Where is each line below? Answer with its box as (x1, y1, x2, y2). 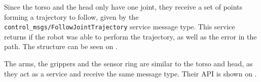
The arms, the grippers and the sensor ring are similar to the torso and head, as (4, 58, 253, 69)
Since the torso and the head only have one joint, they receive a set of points (4, 2, 243, 12)
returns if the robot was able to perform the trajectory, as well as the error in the (4, 31, 257, 42)
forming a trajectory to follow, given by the (4, 11, 139, 22)
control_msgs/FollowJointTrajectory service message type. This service (4, 21, 235, 32)
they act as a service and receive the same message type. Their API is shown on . (4, 68, 257, 78)
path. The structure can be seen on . (4, 41, 118, 52)
